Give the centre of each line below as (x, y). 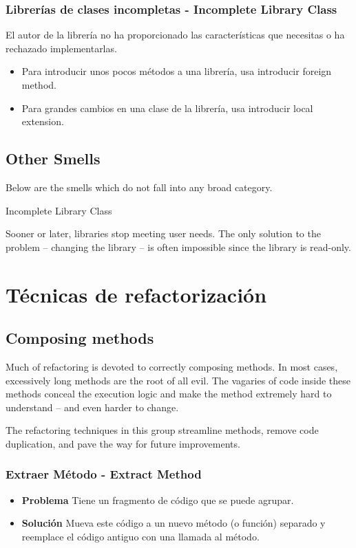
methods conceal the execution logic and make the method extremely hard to (169, 394)
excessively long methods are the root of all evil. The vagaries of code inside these (178, 380)
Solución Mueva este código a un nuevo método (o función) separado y (174, 523)
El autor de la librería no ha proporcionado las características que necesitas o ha (175, 35)
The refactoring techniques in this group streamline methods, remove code (162, 430)
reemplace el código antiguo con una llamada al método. (140, 536)
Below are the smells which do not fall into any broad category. (139, 187)
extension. (43, 121)
